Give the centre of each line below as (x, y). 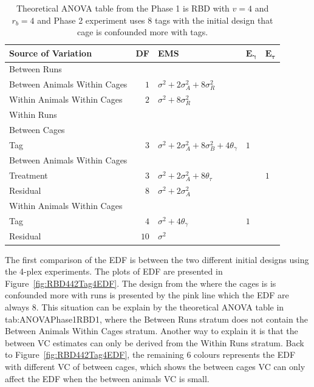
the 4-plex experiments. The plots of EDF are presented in (114, 271)
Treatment (29, 175)
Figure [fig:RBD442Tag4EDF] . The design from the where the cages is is (141, 283)
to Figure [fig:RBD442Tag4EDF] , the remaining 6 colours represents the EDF (150, 354)
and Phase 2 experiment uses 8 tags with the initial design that (155, 20)
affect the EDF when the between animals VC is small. (107, 378)
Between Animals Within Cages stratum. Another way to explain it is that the (152, 331)
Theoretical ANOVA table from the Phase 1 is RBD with (123, 8)
